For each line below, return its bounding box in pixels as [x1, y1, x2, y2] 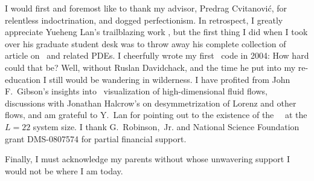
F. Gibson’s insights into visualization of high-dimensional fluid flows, [5, 85, 268, 97]
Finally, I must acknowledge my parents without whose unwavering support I [5, 153, 290, 165]
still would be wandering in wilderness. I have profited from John [49, 73, 290, 85]
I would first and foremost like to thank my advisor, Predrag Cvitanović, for [5, 2, 287, 14]
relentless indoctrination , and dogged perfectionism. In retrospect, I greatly [5, 13, 283, 26]
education [5, 73, 41, 85]
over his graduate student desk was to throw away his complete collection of [5, 37, 286, 50]
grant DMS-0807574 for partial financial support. [5, 132, 187, 145]
